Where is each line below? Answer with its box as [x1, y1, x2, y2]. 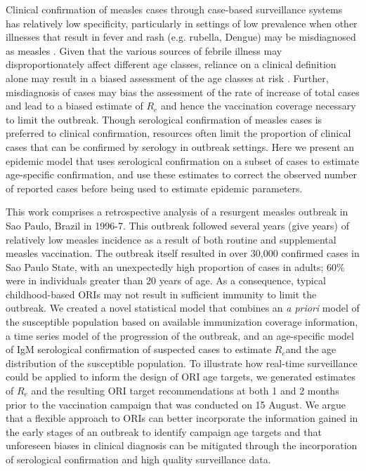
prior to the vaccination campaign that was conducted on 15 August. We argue [6, 397, 346, 411]
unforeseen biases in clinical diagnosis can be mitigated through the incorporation [6, 438, 358, 453]
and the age [285, 342, 336, 357]
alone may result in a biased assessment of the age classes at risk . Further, [6, 70, 329, 85]
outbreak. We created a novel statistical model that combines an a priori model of [6, 300, 360, 315]
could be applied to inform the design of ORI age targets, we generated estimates [6, 369, 355, 384]
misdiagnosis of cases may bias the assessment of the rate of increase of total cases [6, 84, 360, 99]
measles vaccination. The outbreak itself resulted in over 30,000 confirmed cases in [6, 246, 360, 260]
